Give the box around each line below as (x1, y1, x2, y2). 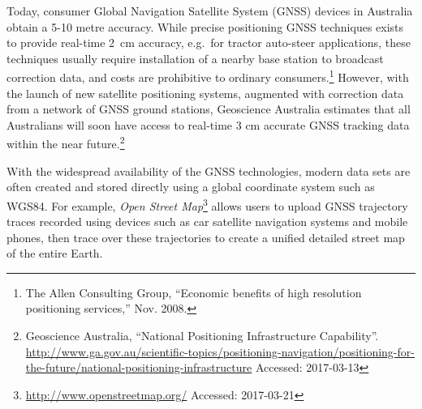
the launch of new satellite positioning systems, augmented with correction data (6, 84, 404, 101)
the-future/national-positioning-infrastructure (25, 359, 252, 376)
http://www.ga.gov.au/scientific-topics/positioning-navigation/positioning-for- (25, 343, 415, 360)
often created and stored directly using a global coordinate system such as (6, 178, 375, 195)
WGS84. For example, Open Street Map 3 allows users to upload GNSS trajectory (6, 194, 408, 214)
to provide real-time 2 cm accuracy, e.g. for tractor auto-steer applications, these (6, 34, 411, 51)
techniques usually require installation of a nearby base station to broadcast (6, 49, 384, 66)
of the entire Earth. (6, 245, 103, 262)
